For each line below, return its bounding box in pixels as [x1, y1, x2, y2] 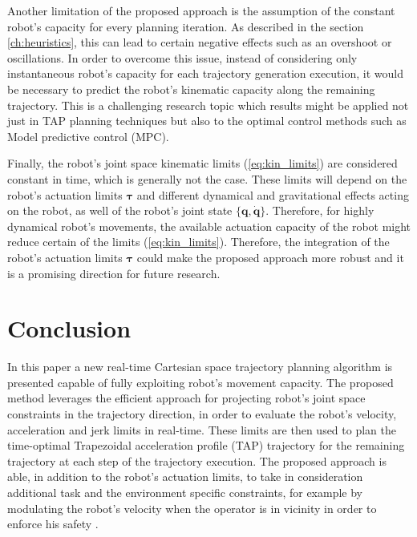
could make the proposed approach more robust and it [136, 248, 404, 265]
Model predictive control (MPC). [7, 127, 169, 144]
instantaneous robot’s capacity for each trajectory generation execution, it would [7, 65, 403, 82]
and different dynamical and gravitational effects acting [136, 186, 409, 203]
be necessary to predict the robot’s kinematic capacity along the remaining [7, 80, 375, 97]
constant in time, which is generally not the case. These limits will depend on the [7, 170, 407, 187]
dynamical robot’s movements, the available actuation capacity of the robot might [7, 217, 411, 234]
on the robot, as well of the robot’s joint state [7, 202, 233, 219]
